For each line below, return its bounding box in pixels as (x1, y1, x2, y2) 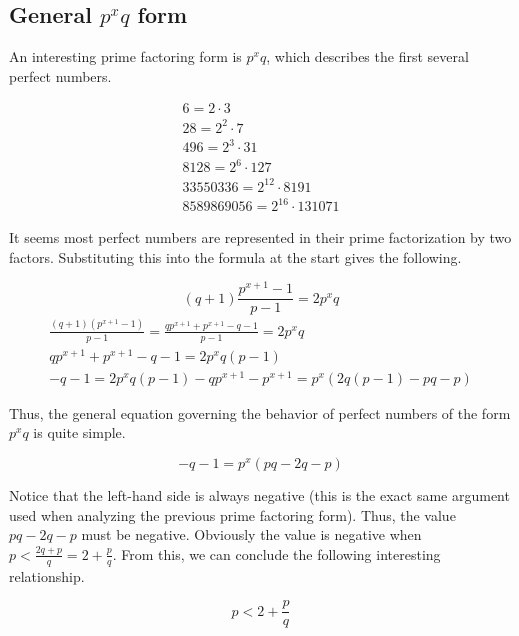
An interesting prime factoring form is (9, 46, 242, 67)
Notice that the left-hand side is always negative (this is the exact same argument (9, 484, 510, 505)
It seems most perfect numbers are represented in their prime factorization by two (9, 227, 512, 248)
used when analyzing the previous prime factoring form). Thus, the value (9, 504, 456, 525)
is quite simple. (33, 422, 126, 443)
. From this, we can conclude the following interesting (112, 543, 441, 564)
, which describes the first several (266, 46, 469, 67)
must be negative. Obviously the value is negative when (81, 524, 422, 545)
